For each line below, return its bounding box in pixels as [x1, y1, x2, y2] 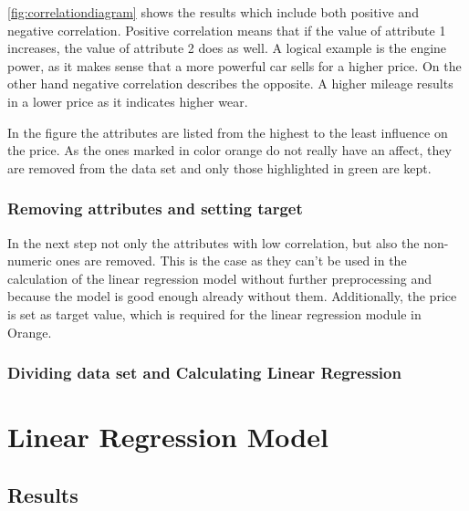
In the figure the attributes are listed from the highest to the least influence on [7, 122, 448, 141]
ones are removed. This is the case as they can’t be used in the [56, 251, 407, 270]
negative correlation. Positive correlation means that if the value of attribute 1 [7, 20, 446, 39]
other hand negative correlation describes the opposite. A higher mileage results [7, 74, 453, 93]
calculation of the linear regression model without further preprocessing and [7, 268, 432, 287]
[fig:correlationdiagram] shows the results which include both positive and [7, 3, 419, 21]
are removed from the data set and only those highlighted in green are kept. [7, 158, 432, 177]
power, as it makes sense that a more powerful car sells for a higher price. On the [7, 56, 462, 75]
